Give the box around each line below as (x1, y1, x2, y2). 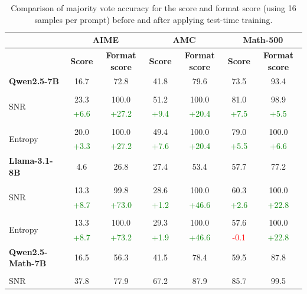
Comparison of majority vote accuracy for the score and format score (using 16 (11, 2, 296, 14)
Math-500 (243, 34, 283, 46)
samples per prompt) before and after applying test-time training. (34, 13, 273, 25)
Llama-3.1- (9, 154, 53, 167)
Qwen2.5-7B (9, 75, 60, 87)
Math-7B (9, 257, 47, 269)
